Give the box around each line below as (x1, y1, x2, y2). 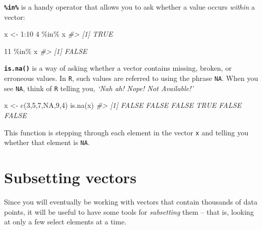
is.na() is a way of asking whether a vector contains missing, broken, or (4, 63, 232, 73)
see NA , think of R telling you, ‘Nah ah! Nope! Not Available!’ (4, 82, 194, 93)
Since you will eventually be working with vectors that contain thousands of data (4, 196, 257, 207)
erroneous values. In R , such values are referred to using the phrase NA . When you (4, 73, 258, 83)
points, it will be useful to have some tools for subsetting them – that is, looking (4, 206, 254, 217)
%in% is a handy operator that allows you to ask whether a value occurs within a (4, 2, 255, 12)
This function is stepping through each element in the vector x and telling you (4, 127, 249, 137)
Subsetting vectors (4, 167, 137, 188)
